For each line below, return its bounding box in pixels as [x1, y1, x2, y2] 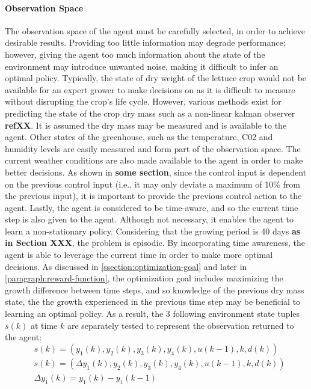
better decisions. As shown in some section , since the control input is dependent [5, 165, 307, 178]
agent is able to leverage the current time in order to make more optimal [5, 248, 273, 261]
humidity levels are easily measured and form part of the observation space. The [5, 142, 301, 155]
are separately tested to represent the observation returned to [67, 319, 294, 331]
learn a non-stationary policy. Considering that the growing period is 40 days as [5, 224, 301, 237]
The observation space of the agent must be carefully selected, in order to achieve [5, 24, 305, 37]
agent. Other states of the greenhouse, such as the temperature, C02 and [5, 130, 273, 143]
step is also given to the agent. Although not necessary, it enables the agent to [5, 213, 294, 225]
